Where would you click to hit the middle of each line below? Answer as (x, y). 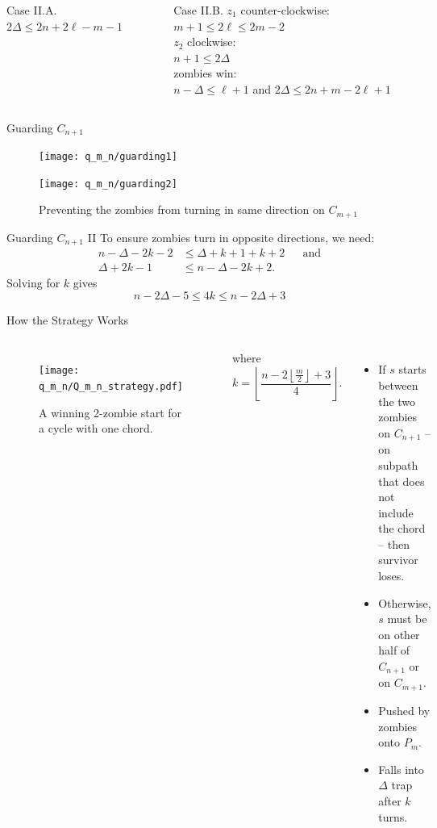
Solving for (33, 283)
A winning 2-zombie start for (110, 412)
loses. (391, 576)
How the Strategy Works (68, 319)
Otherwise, (405, 602)
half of (394, 650)
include (396, 512)
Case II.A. (32, 10)
